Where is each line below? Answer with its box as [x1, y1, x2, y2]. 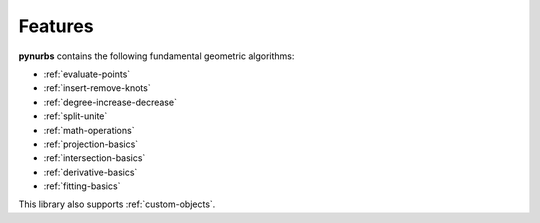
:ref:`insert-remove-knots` [43, 82, 151, 94]
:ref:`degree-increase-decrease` [43, 96, 177, 108]
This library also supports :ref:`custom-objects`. [18, 198, 216, 210]
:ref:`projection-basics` [43, 138, 139, 150]
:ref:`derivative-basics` [43, 166, 138, 178]
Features [18, 15, 94, 37]
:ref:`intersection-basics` [43, 152, 146, 164]
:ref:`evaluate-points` [43, 68, 131, 80]
